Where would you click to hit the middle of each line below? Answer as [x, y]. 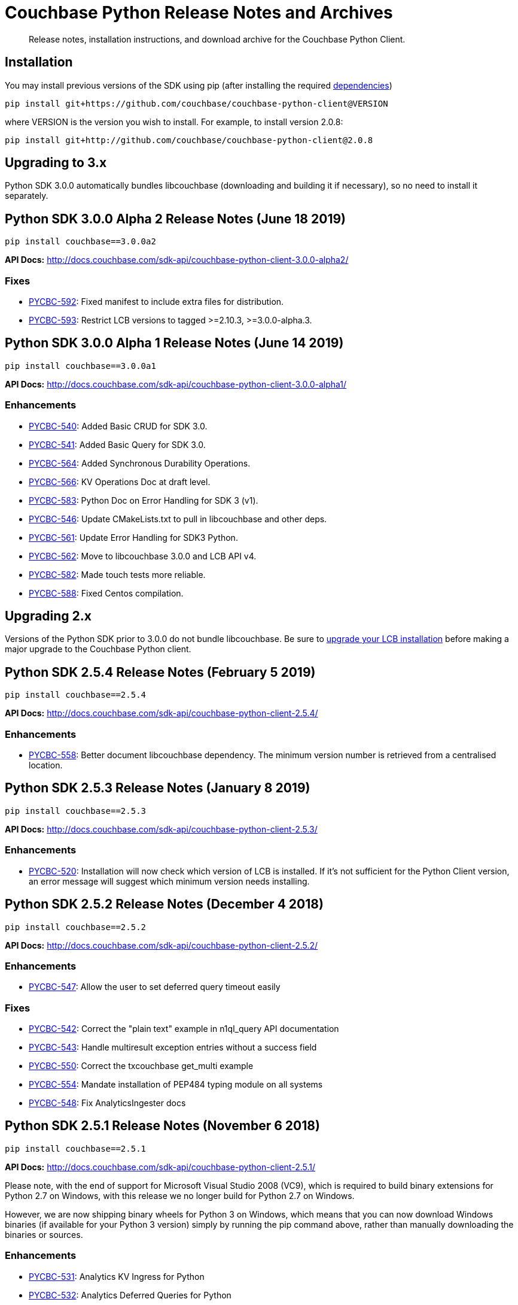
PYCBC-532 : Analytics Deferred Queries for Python [130, 1295]
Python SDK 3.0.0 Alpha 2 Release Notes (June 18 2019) [175, 219]
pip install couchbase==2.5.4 [76, 695]
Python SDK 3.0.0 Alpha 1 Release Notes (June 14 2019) [174, 343]
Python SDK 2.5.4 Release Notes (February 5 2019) [160, 672]
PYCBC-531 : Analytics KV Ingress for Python [117, 1276]
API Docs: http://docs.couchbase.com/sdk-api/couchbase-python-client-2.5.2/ [162, 945]
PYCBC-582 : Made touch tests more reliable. [117, 574]
